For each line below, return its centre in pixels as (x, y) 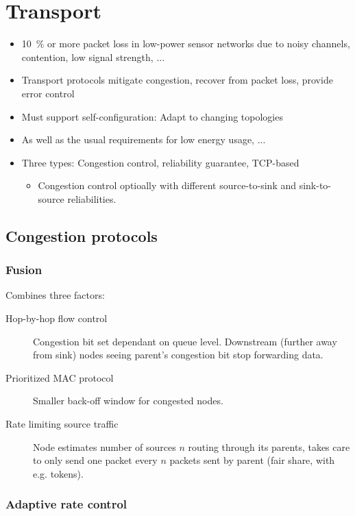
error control (48, 93)
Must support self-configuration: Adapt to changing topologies (152, 116)
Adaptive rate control (66, 504)
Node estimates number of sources (105, 446)
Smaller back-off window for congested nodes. (128, 401)
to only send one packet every (95, 460)
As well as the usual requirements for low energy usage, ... (144, 139)
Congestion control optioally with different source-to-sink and (167, 185)
